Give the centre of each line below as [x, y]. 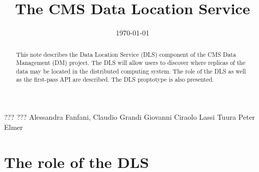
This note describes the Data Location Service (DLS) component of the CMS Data [126, 54]
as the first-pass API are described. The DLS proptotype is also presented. [115, 79]
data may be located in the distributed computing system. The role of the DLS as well [131, 71]
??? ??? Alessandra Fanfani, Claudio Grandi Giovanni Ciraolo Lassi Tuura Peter [130, 117]
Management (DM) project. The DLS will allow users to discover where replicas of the [131, 63]
